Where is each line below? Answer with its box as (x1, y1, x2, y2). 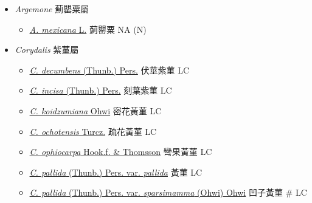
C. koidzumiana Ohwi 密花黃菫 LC (29, 104, 162, 117)
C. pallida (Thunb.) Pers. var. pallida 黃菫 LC (29, 165, 203, 178)
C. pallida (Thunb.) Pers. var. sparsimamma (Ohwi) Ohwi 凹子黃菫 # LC (29, 186, 307, 199)
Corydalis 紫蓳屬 (15, 43, 79, 56)
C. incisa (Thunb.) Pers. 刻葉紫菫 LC (29, 84, 172, 97)
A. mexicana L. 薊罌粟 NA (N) (29, 22, 147, 35)
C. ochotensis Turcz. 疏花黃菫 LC (29, 125, 157, 137)
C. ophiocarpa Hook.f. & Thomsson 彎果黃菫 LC (29, 145, 212, 158)
